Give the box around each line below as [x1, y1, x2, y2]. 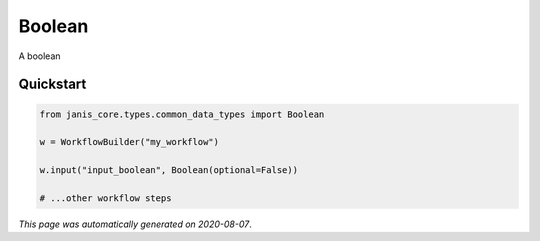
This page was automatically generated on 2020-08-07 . [18, 218, 252, 230]
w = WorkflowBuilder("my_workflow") [39, 136, 220, 148]
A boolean [18, 50, 61, 62]
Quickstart [18, 76, 87, 93]
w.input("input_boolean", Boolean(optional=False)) [39, 165, 299, 176]
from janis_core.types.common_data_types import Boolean [39, 108, 325, 120]
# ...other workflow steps [39, 192, 172, 204]
